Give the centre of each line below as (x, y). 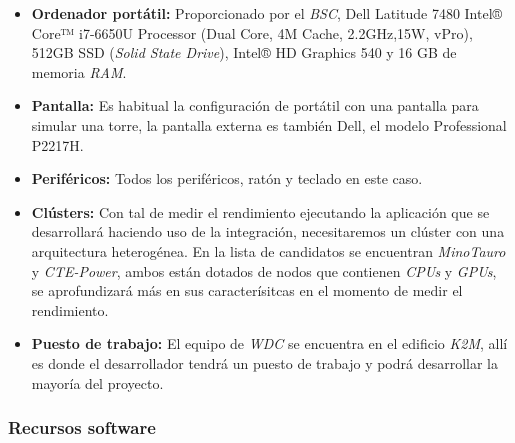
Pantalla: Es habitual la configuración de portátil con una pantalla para (255, 105)
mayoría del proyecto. (97, 382)
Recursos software (82, 427)
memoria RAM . (79, 71)
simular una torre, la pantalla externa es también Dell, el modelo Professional (269, 124)
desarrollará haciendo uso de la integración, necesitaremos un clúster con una (268, 231)
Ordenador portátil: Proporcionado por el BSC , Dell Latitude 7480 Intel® (267, 13)
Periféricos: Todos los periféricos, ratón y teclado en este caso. (227, 178)
